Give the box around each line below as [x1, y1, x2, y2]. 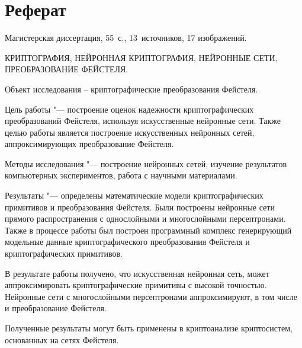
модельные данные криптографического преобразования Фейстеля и [5, 235, 250, 248]
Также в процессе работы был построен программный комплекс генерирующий [5, 224, 292, 236]
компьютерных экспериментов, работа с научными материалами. [5, 169, 237, 181]
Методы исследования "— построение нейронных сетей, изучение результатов [5, 157, 287, 170]
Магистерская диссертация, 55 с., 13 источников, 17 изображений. [5, 31, 247, 44]
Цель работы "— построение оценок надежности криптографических [5, 103, 254, 115]
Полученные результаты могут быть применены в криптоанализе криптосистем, [5, 322, 293, 334]
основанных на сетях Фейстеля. [5, 333, 119, 346]
